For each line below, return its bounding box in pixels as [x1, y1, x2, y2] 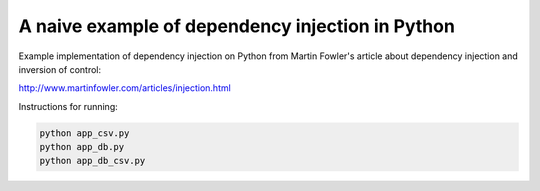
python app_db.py [39, 141, 125, 153]
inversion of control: [18, 63, 102, 75]
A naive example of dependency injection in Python [18, 15, 455, 37]
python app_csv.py [39, 127, 130, 139]
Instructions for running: [18, 100, 119, 112]
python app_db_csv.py [39, 155, 146, 167]
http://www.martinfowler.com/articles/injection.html [18, 82, 232, 94]
